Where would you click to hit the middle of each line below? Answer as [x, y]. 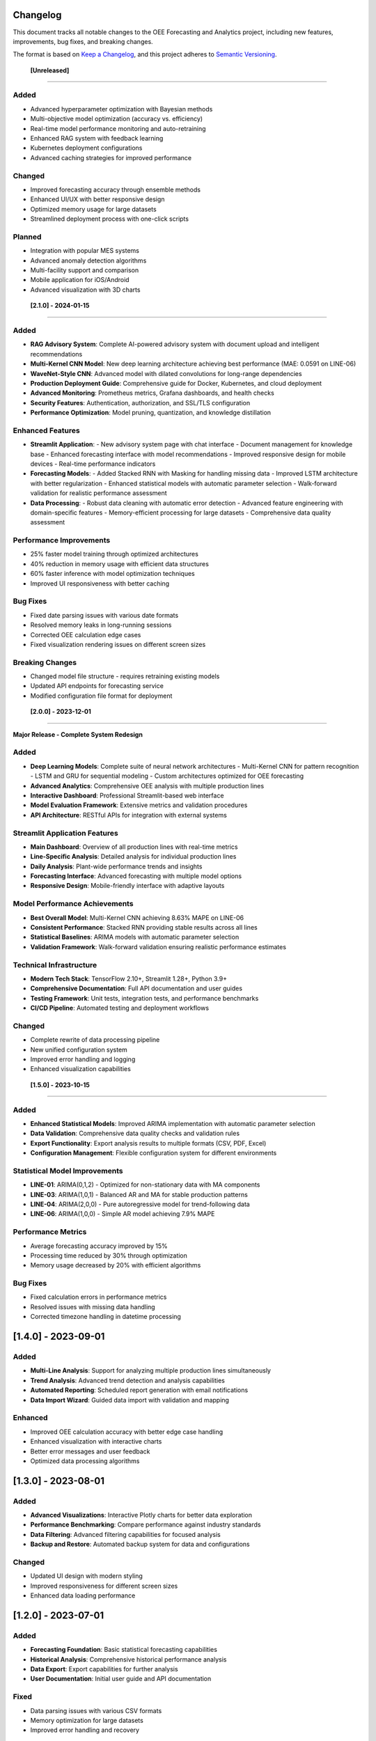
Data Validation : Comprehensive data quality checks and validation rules [135, 1133]
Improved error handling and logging [83, 1059]
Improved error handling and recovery [85, 1730]
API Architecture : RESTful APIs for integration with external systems [129, 815]
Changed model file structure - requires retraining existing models [125, 676]
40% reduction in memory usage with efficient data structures [119, 563]
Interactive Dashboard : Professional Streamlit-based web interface [127, 795]
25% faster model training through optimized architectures [114, 554]
